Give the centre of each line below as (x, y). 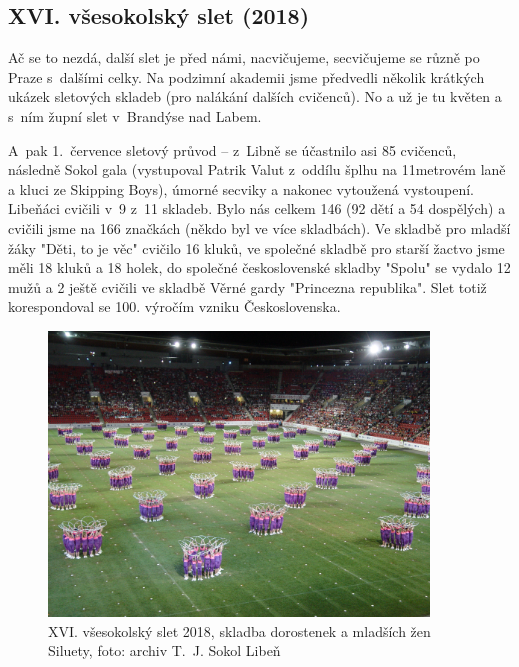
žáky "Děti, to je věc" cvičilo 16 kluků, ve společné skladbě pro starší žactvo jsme (256, 247)
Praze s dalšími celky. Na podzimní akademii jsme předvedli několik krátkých (246, 76)
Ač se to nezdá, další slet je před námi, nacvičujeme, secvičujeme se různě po (244, 57)
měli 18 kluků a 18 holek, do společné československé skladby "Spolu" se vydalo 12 (259, 267)
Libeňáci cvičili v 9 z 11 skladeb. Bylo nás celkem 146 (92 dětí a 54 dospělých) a (257, 208)
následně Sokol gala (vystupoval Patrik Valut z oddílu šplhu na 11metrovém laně (257, 169)
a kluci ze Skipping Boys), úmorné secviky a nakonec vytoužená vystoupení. (241, 188)
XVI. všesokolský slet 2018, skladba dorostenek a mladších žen (239, 630)
